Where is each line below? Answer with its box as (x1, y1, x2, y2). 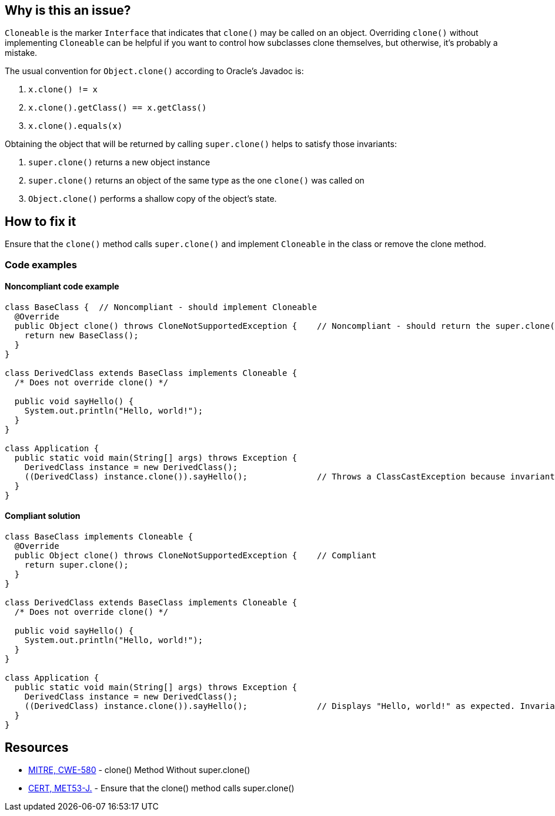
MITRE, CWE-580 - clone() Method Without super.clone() (28, 764, 250, 775)
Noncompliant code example (5, 281, 119, 292)
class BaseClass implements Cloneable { (5, 532, 193, 542)
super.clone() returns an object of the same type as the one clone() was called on (28, 175, 365, 186)
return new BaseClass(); (24, 330, 139, 340)
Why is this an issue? (5, 3, 131, 18)
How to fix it (5, 214, 76, 229)
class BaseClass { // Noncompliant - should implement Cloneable (5, 302, 317, 312)
